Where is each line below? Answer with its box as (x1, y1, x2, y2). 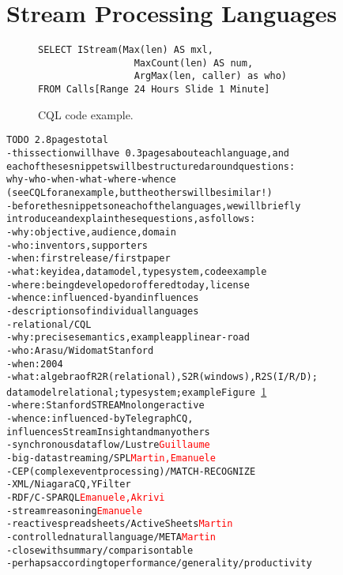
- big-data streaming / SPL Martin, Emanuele (6, 453, 216, 464)
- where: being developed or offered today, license (6, 279, 250, 291)
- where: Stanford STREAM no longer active (6, 400, 205, 412)
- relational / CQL (6, 318, 92, 330)
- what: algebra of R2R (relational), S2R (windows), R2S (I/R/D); (6, 371, 318, 383)
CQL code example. (38, 106, 134, 122)
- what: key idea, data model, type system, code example (6, 265, 267, 277)
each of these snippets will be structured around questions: (6, 160, 296, 172)
